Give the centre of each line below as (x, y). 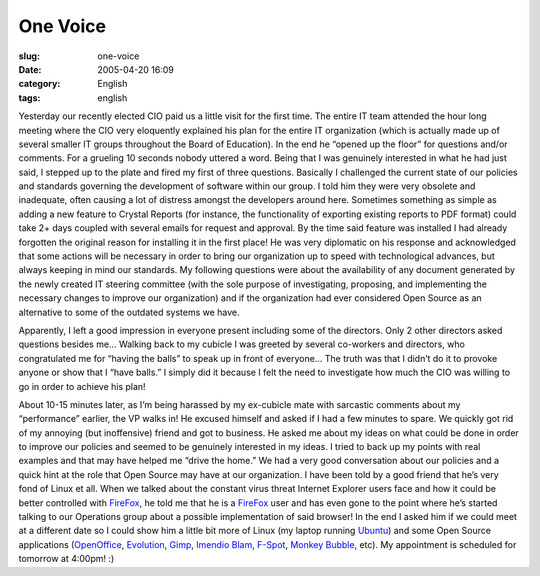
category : (39, 84)
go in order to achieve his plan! (82, 386)
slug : (29, 56)
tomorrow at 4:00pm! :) (66, 559)
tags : (29, 97)
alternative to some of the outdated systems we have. (129, 312)
